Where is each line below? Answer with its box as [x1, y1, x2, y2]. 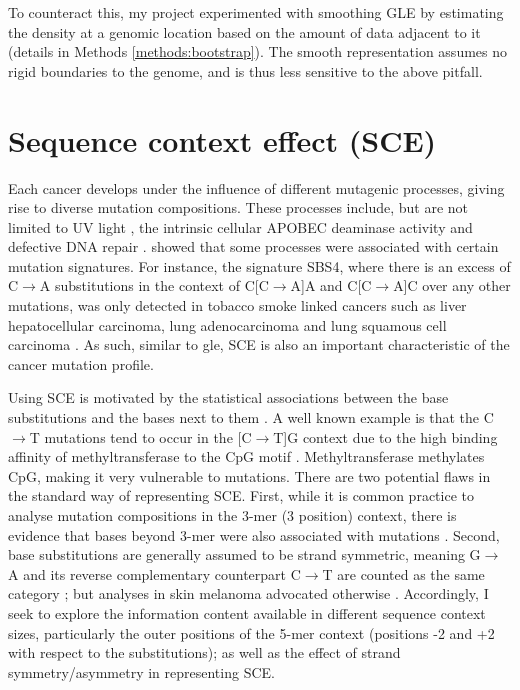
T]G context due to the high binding [273, 426, 498, 447]
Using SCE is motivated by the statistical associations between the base [8, 387, 449, 408]
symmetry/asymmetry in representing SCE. [8, 661, 275, 682]
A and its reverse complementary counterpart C [8, 563, 301, 584]
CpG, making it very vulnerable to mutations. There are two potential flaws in [8, 465, 491, 486]
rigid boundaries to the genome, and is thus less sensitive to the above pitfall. [8, 60, 483, 81]
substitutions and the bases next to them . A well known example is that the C [8, 407, 494, 428]
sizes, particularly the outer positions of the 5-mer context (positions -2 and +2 [8, 622, 495, 643]
